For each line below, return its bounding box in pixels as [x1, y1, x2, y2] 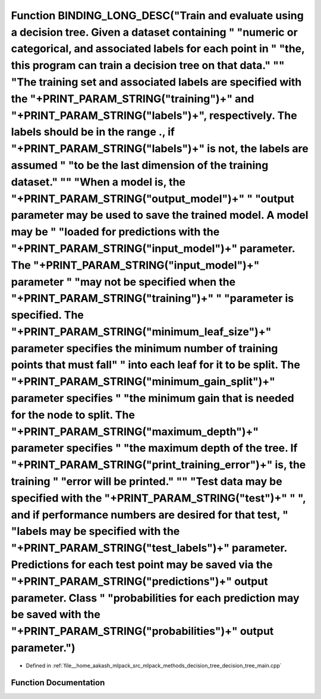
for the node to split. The [11, 408, 135, 421]
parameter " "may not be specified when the [11, 275, 236, 288]
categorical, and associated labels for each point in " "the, [11, 42, 305, 56]
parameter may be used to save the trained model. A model [11, 209, 309, 222]
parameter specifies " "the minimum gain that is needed [11, 392, 294, 405]
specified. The [11, 308, 84, 322]
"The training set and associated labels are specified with [11, 75, 302, 89]
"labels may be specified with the [11, 525, 180, 538]
